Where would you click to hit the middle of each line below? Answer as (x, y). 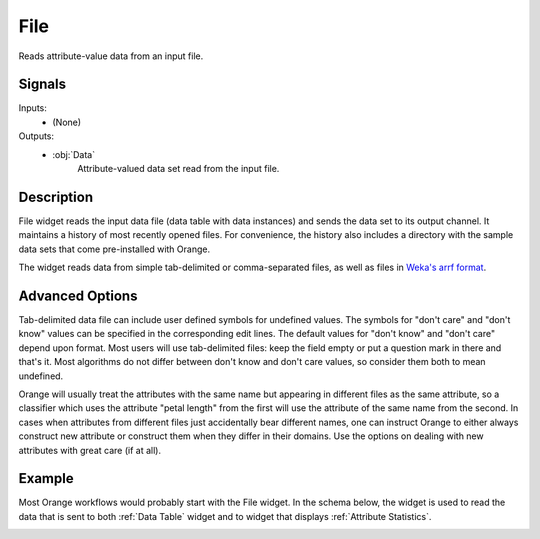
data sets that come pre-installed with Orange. (114, 249)
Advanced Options (78, 295)
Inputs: (32, 108)
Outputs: (36, 136)
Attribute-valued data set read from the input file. (178, 169)
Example (46, 478)
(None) (67, 122)
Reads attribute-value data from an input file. (111, 56)
